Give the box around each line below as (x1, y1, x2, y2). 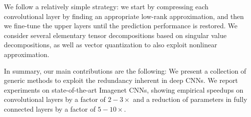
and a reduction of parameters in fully (133, 94, 248, 104)
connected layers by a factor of (4, 103, 96, 114)
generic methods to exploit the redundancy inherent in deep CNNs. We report (4, 75, 238, 85)
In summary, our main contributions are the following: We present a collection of (4, 65, 247, 76)
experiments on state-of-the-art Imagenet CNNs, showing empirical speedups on (4, 84, 244, 95)
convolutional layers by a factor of (4, 94, 106, 104)
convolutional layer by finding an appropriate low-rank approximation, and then (4, 11, 244, 21)
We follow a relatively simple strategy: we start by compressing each (4, 1, 209, 11)
